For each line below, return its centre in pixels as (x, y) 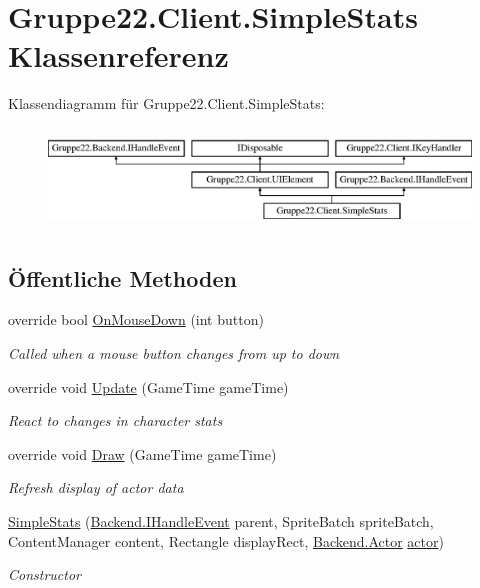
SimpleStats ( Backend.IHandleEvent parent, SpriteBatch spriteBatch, (221, 521)
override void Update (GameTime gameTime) (148, 386)
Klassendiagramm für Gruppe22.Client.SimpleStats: (166, 103)
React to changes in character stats (115, 420)
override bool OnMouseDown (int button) (136, 319)
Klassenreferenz (118, 55)
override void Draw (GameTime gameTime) (142, 453)
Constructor (44, 574)
